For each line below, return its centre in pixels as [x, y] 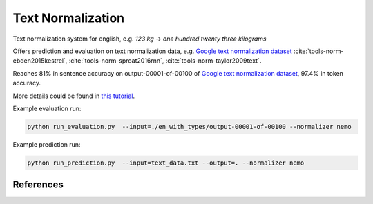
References [38, 185]
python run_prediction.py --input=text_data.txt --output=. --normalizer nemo [166, 163]
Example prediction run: [47, 144]
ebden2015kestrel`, [40, 61]
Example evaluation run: [47, 108]
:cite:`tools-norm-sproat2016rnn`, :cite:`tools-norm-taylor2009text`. [165, 61]
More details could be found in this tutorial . [74, 96]
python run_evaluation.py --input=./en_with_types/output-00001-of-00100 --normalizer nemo [189, 126]
